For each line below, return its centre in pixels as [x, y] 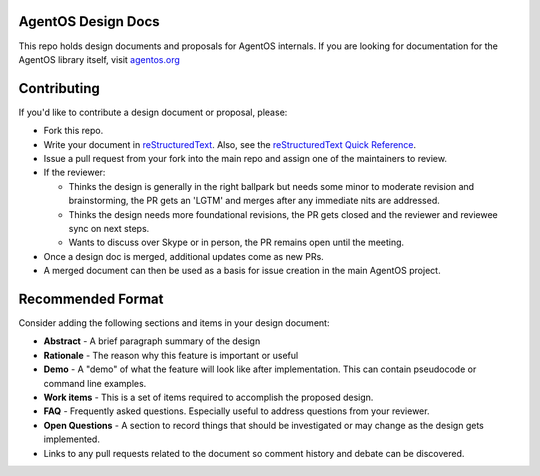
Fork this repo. [73, 131]
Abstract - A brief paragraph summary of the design [152, 341]
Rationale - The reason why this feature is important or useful [171, 355]
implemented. [71, 439]
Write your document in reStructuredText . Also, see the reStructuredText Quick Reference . [230, 144]
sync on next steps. [109, 228]
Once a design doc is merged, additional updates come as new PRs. [183, 256]
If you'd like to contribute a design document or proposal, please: [153, 112]
